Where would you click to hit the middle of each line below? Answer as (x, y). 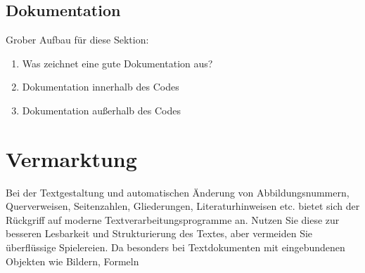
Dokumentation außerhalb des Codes (101, 110)
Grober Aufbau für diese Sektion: (77, 40)
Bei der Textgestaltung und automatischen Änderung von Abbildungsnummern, (178, 192)
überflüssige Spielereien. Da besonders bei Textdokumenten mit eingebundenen (175, 247)
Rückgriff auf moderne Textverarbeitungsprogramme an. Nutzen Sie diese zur (173, 219)
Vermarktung (71, 158)
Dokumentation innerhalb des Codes (101, 87)
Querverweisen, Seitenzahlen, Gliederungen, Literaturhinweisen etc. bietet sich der (183, 206)
